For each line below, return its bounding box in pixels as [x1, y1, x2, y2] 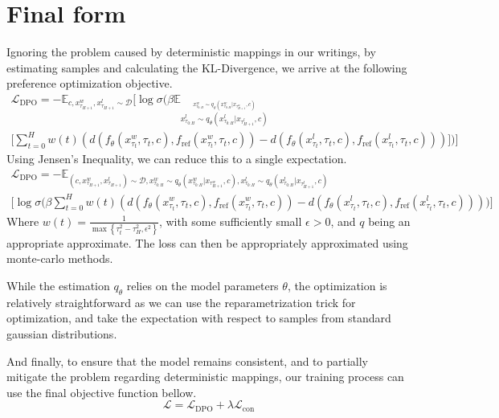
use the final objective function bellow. [6, 383, 197, 400]
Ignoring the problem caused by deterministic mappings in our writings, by [6, 43, 376, 60]
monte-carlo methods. [6, 250, 113, 267]
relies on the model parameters [126, 277, 279, 294]
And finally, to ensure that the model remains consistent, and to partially [6, 352, 369, 369]
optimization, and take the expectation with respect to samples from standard [6, 309, 391, 326]
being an [368, 212, 411, 229]
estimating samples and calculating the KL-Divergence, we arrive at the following [6, 59, 407, 76]
